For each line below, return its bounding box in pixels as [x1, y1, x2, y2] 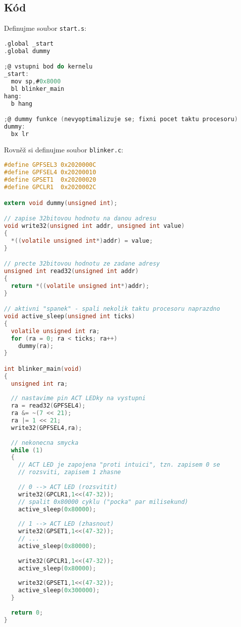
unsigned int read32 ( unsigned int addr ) [4, 268, 139, 275]
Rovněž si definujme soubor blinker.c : [4, 144, 124, 154]
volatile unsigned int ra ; [11, 327, 100, 335]
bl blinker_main [11, 85, 64, 92]
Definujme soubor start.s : [4, 23, 87, 33]
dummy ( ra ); [18, 342, 54, 349]
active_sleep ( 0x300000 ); [18, 587, 100, 594]
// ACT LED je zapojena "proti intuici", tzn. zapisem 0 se [18, 461, 220, 469]
